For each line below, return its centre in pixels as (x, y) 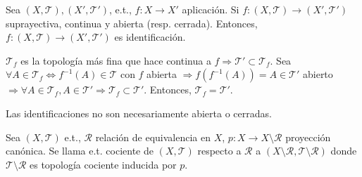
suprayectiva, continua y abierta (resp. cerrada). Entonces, (132, 23)
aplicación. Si (211, 9)
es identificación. (150, 37)
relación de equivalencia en (153, 137)
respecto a (219, 151)
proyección (308, 137)
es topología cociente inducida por (103, 164)
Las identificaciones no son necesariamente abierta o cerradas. (139, 113)
